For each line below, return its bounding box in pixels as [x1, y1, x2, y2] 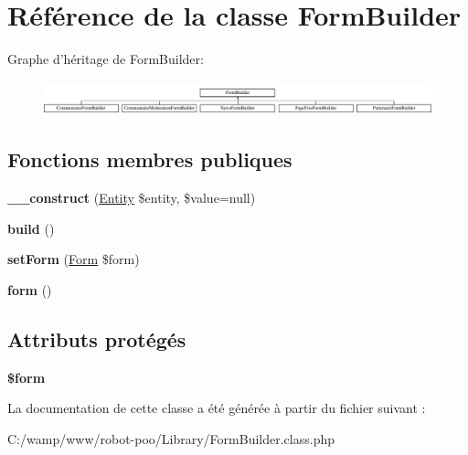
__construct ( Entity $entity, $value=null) [7, 187, 256, 206]
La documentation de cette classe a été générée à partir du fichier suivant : [7, 398, 426, 418]
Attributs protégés [7, 324, 186, 353]
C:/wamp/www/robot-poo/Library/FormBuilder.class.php [7, 429, 335, 448]
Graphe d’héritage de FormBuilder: [7, 49, 204, 69]
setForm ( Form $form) [7, 249, 140, 269]
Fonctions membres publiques [7, 145, 292, 174]
